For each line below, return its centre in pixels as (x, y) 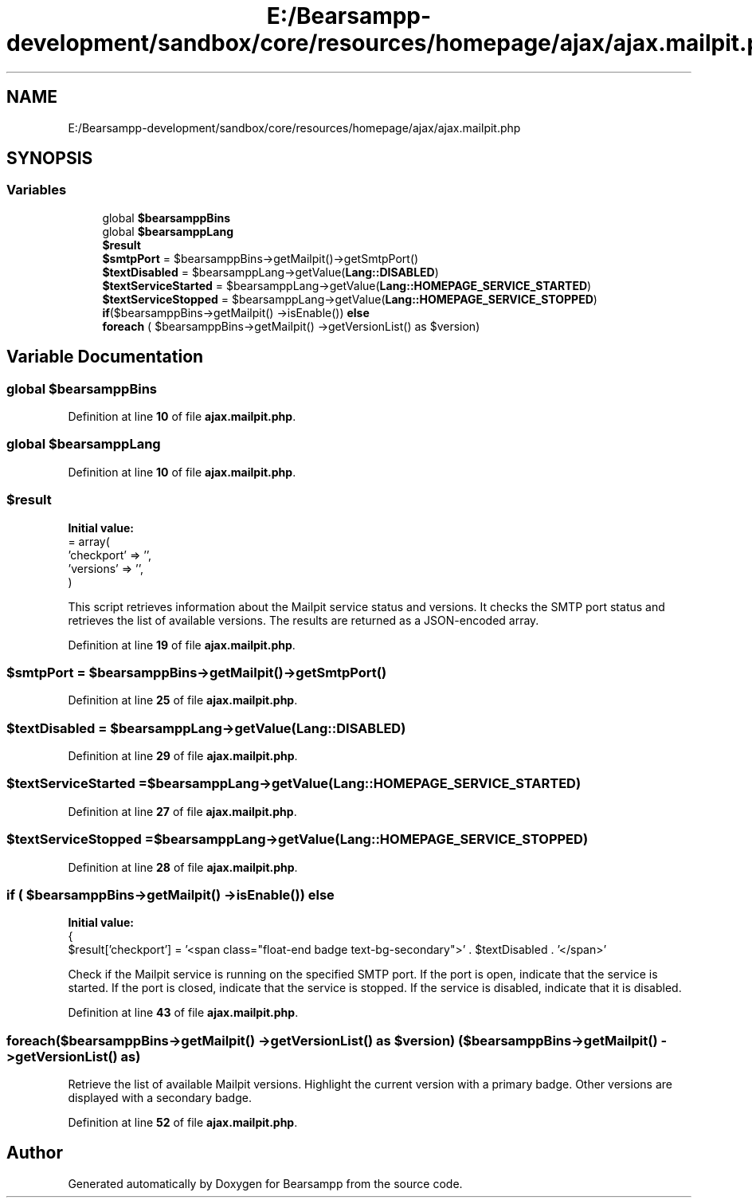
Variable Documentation (105, 357)
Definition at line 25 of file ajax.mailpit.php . (183, 700)
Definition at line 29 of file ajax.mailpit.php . (183, 756)
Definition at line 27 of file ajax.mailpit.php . (182, 811)
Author (35, 1153)
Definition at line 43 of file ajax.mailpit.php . (183, 1013)
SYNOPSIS (50, 159)
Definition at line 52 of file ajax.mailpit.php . (183, 1123)
